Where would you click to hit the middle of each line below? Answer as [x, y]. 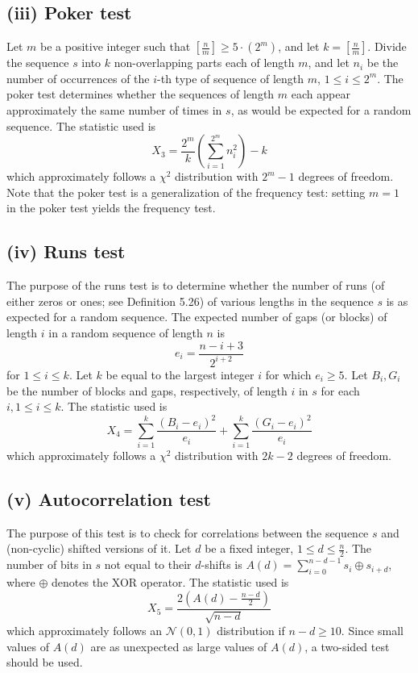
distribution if [251, 631]
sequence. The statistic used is [81, 125]
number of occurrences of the [78, 78]
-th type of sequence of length [231, 78]
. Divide [387, 46]
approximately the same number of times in [114, 109]
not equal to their [148, 564]
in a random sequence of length [126, 332]
